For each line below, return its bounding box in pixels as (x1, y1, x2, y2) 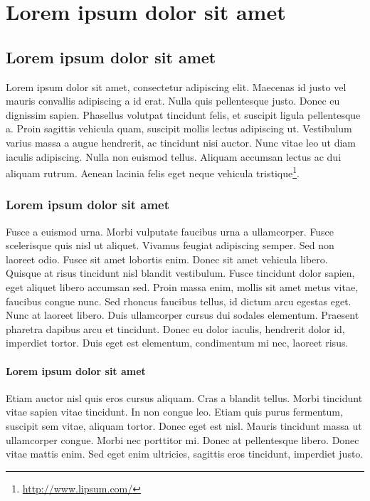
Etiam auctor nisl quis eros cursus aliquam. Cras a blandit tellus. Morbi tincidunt (6, 390, 363, 405)
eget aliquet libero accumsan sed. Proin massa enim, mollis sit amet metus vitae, (6, 279, 359, 294)
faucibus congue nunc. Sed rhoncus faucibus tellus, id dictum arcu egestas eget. (6, 293, 351, 308)
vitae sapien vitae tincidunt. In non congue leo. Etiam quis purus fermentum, (6, 404, 343, 419)
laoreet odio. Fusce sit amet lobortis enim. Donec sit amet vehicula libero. (6, 251, 328, 266)
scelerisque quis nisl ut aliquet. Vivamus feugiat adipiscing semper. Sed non (6, 238, 334, 253)
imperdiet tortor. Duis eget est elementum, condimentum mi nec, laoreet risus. (6, 335, 349, 350)
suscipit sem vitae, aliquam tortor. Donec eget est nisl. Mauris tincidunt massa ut (6, 418, 362, 433)
